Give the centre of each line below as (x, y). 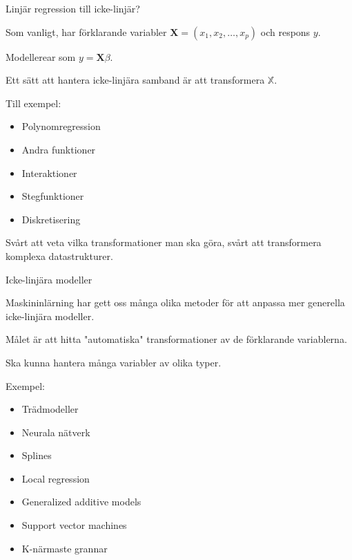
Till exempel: (33, 103)
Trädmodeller (50, 409)
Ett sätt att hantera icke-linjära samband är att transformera (135, 80)
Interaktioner (49, 172)
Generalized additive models (81, 502)
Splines (37, 455)
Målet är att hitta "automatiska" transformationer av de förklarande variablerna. (176, 339)
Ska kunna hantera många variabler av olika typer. (114, 362)
